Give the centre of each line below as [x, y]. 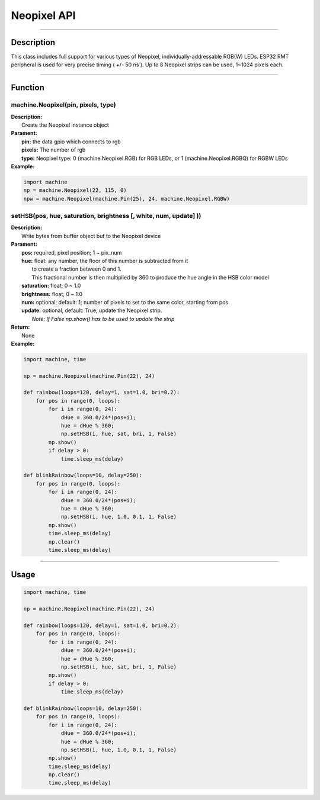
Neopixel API [43, 15]
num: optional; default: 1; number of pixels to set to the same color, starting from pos [125, 302]
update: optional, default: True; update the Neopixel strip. [92, 310]
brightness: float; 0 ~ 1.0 [52, 294]
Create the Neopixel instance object [65, 125]
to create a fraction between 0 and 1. [76, 269]
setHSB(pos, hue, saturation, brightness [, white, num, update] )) [106, 216]
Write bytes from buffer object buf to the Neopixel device [91, 236]
